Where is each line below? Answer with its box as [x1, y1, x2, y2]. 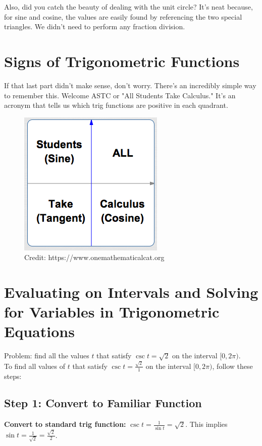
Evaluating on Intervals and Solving [4, 282, 258, 302]
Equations [4, 321, 75, 342]
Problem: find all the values [4, 350, 89, 361]
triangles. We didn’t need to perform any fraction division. [4, 21, 185, 32]
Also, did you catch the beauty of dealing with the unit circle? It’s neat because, [4, 2, 253, 12]
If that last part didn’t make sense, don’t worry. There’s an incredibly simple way [4, 80, 256, 90]
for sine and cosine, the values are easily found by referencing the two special [4, 11, 242, 22]
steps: [4, 370, 22, 381]
